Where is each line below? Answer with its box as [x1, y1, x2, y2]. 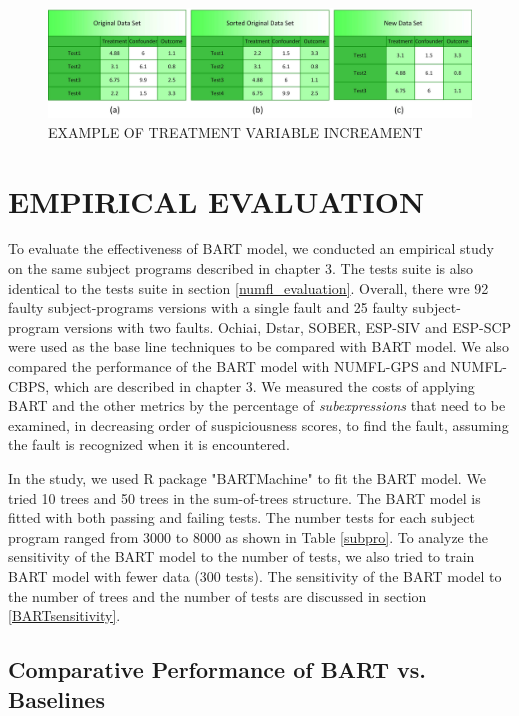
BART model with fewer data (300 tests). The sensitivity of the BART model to [8, 565, 502, 586]
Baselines [8, 683, 105, 714]
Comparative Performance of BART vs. [8, 654, 426, 685]
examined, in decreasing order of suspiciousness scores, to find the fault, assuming [8, 414, 509, 435]
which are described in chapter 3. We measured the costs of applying [53, 375, 475, 396]
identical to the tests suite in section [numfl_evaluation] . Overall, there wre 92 [8, 277, 489, 298]
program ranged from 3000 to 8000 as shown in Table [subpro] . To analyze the [8, 526, 488, 547]
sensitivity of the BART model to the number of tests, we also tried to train [8, 546, 475, 567]
